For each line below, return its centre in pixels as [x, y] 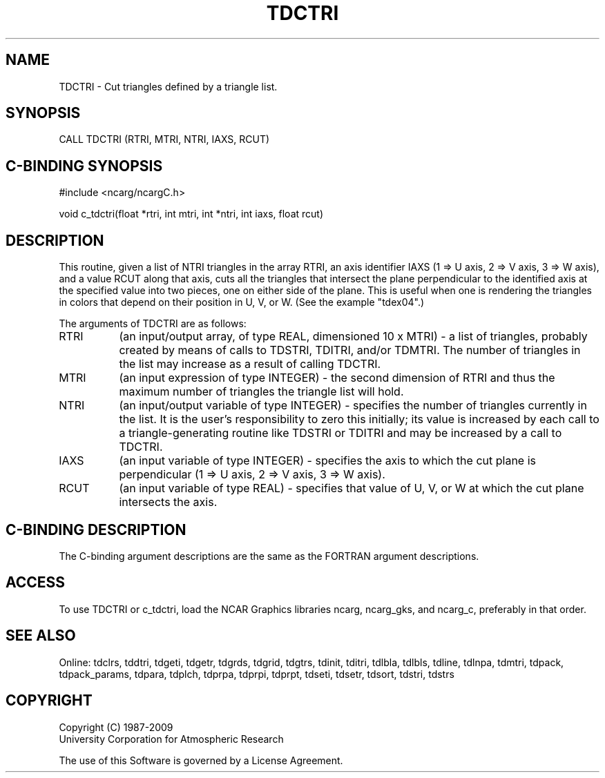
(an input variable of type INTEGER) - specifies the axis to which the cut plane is [327, 461]
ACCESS [36, 583]
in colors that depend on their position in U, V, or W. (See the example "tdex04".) [242, 302]
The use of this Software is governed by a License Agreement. [201, 760]
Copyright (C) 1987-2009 [116, 727]
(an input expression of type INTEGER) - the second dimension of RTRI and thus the [337, 378]
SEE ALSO [41, 636]
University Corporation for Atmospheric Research [171, 739]
